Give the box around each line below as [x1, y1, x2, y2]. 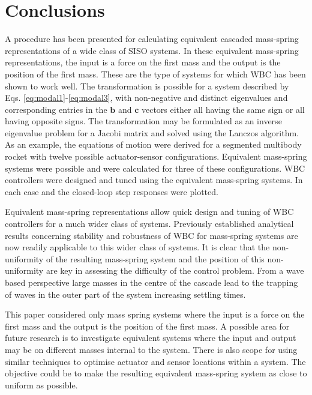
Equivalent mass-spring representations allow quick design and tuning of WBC [5, 205, 294, 218]
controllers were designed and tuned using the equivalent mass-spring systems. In [5, 173, 303, 186]
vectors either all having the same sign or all [141, 103, 305, 115]
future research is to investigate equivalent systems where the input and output [5, 331, 296, 344]
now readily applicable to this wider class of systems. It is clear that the [5, 241, 270, 253]
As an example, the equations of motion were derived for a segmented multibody [5, 138, 302, 151]
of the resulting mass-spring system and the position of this [46, 252, 265, 265]
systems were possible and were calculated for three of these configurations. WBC [5, 161, 305, 174]
